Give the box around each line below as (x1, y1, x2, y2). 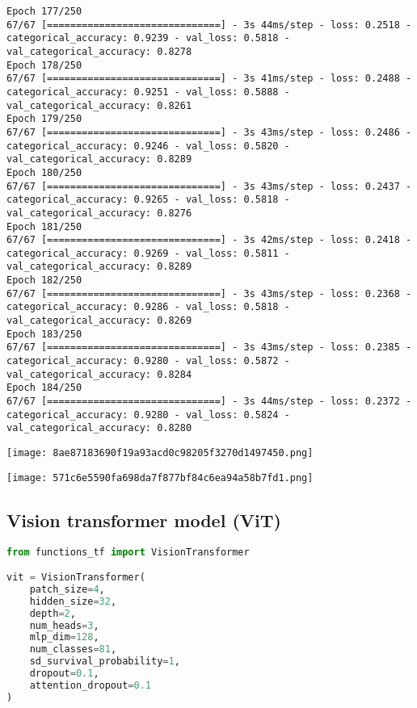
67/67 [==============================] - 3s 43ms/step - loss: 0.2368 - (6, 287, 412, 300)
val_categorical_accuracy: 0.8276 (6, 207, 192, 219)
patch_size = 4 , (29, 583, 105, 595)
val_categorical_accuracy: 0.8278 (6, 45, 192, 57)
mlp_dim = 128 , (29, 631, 99, 643)
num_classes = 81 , (29, 643, 117, 656)
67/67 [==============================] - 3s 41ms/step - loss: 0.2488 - (6, 73, 412, 85)
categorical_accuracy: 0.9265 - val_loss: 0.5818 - (6, 194, 290, 206)
